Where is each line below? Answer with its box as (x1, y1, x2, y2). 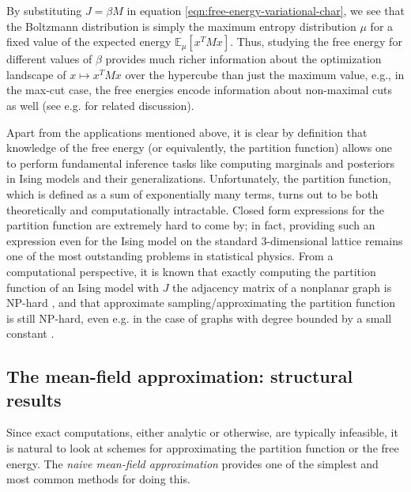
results (6, 387, 62, 411)
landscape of (6, 66, 66, 82)
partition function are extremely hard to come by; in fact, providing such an (6, 217, 375, 233)
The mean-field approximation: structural (6, 364, 353, 388)
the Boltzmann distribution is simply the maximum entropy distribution (6, 17, 356, 34)
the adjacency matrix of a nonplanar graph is (172, 278, 392, 295)
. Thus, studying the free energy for (230, 33, 402, 50)
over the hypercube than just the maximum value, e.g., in (125, 66, 405, 82)
